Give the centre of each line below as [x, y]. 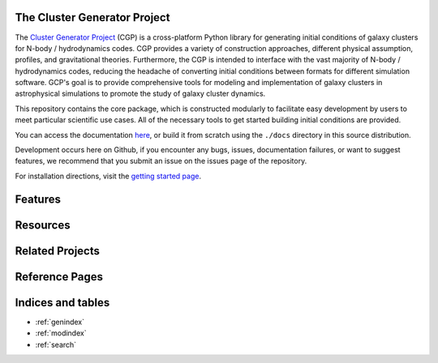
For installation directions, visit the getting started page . [108, 176]
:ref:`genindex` [60, 322]
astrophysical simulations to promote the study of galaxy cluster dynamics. [140, 94]
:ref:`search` [56, 344]
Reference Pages [59, 277]
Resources [43, 225]
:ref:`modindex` [61, 333]
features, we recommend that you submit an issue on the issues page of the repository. [161, 161]
